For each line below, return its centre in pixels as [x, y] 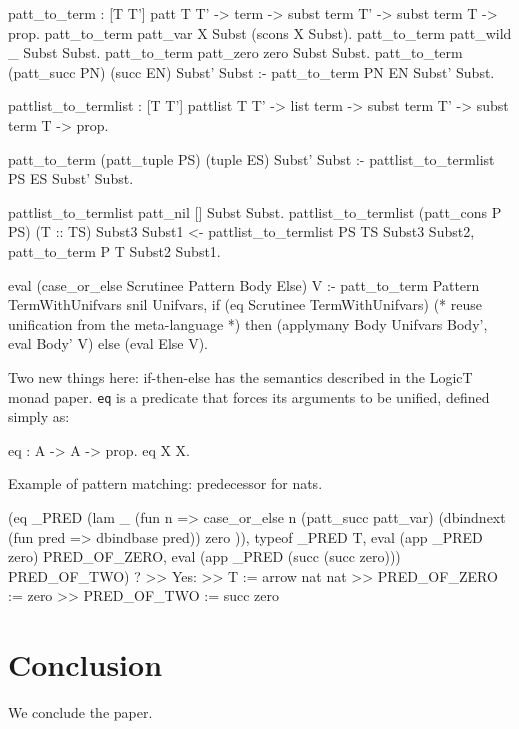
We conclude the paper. [80, 712]
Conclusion [85, 664]
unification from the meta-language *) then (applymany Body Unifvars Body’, [248, 323]
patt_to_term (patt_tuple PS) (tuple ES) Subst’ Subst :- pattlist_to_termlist [251, 158]
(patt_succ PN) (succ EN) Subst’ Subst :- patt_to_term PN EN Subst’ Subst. [251, 71]
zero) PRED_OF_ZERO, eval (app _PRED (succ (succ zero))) [204, 556]
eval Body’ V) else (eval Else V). [108, 343]
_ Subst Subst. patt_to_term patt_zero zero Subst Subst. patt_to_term [235, 52]
